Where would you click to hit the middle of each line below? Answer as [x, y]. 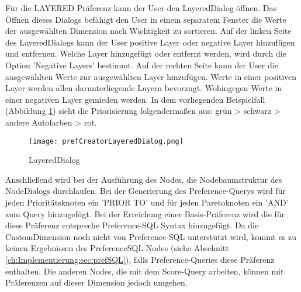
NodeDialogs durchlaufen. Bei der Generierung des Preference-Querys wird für [146, 191]
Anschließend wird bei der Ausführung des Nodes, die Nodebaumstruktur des [144, 179]
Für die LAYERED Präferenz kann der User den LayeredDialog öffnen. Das [141, 8]
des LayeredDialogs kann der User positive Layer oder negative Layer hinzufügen [150, 42]
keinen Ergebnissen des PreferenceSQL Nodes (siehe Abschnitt [117, 248]
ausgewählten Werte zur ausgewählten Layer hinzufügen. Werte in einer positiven [151, 76]
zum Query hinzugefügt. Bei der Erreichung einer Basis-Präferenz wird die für [145, 213]
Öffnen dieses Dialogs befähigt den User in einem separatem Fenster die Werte [146, 19]
